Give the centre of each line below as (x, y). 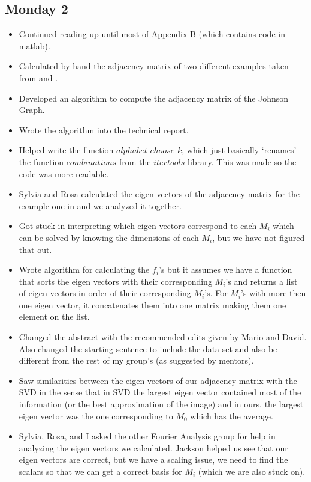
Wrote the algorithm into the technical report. (104, 130)
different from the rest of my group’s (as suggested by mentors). (136, 360)
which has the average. (232, 416)
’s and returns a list (262, 281)
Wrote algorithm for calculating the (84, 270)
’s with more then (274, 293)
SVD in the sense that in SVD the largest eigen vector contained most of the (160, 392)
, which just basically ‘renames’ (239, 150)
